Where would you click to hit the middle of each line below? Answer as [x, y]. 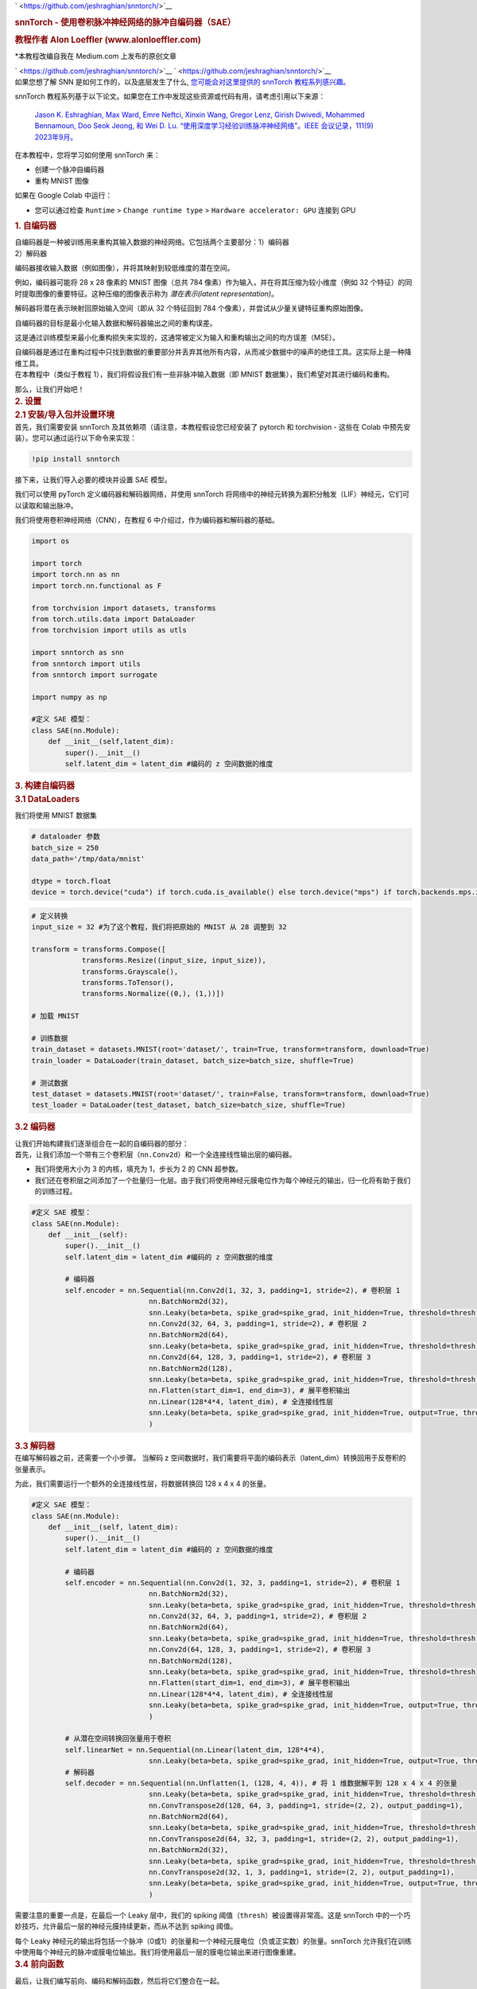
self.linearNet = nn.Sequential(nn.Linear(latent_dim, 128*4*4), [195, 1750]
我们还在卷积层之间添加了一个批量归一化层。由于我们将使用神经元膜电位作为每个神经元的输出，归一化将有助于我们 [223, 1180]
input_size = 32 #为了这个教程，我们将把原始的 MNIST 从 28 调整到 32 [159, 927]
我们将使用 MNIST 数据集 [56, 815]
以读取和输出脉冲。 [46, 505]
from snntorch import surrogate [95, 675]
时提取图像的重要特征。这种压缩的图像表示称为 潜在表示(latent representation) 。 [146, 294]
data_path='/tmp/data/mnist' [88, 858]
